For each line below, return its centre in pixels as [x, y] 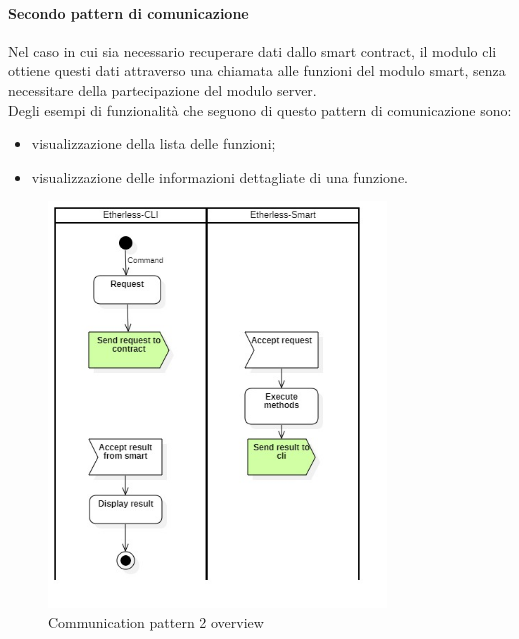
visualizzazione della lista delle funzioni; [153, 143]
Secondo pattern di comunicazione [128, 12]
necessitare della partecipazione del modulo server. [162, 89]
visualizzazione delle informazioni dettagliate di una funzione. [220, 176]
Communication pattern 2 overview [156, 621]
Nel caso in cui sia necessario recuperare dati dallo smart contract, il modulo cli [252, 50]
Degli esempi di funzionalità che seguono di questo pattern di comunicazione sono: [260, 109]
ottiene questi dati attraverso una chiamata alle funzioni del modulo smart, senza [257, 70]
